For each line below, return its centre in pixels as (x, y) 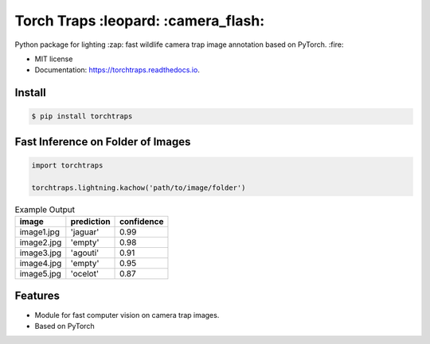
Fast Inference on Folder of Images (103, 142)
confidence (142, 222)
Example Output (45, 209)
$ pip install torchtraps (82, 116)
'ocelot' (85, 274)
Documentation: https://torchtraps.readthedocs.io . (117, 70)
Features (37, 296)
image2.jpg (41, 242)
